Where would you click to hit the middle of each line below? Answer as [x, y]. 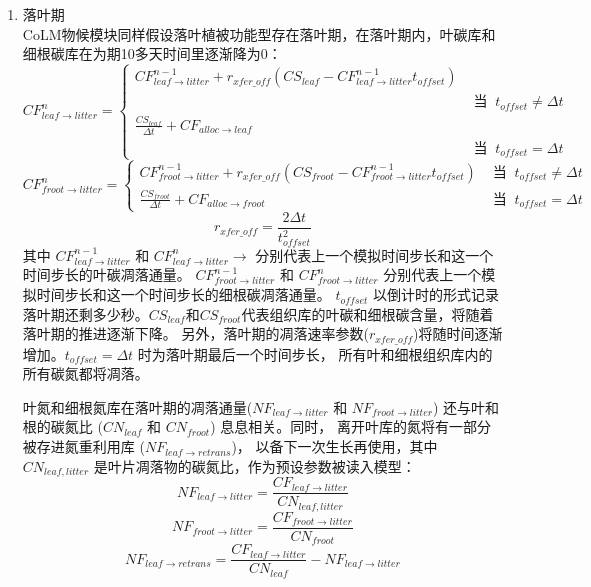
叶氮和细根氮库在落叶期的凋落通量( [137, 406]
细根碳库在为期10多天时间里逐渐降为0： [152, 53]
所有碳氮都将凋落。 [85, 373]
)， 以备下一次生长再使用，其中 [334, 446]
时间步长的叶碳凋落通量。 [106, 274]
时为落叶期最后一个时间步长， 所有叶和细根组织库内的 [315, 353]
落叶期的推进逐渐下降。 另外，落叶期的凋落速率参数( [195, 333]
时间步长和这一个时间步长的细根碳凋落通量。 [183, 294]
